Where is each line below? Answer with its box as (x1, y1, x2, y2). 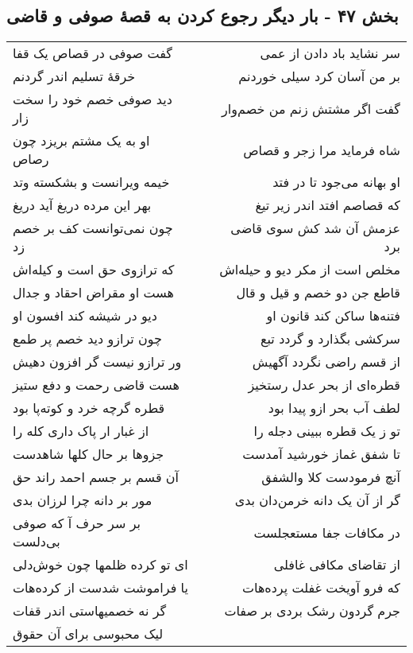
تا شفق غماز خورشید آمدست (242, 445, 400, 464)
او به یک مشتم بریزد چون (13, 131, 150, 150)
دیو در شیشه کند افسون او (13, 306, 157, 325)
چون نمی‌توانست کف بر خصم (13, 219, 173, 238)
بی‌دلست (13, 532, 60, 551)
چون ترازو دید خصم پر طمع (13, 329, 162, 348)
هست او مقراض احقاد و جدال (13, 283, 175, 302)
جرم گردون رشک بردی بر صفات (224, 601, 400, 620)
